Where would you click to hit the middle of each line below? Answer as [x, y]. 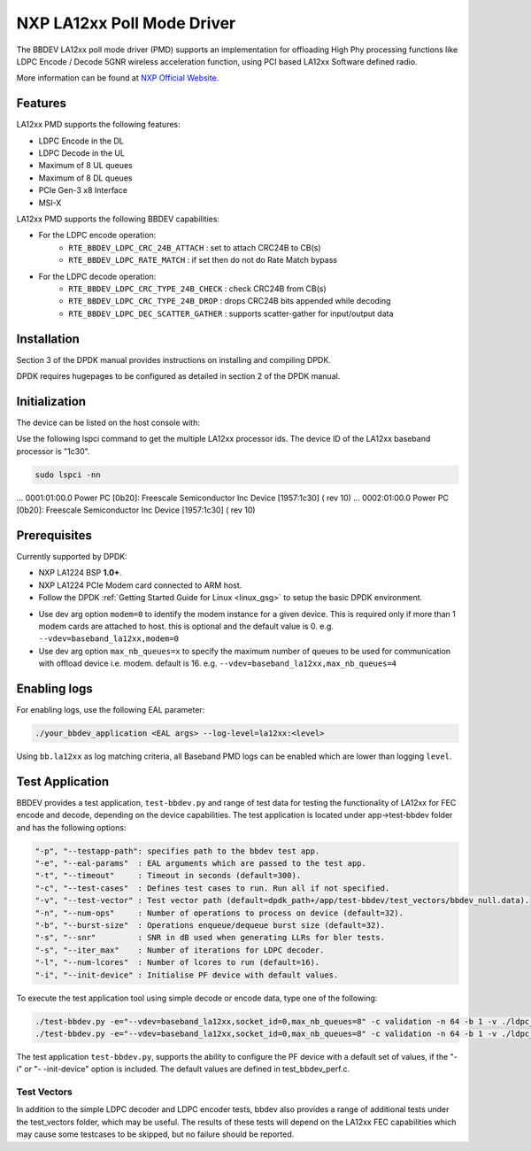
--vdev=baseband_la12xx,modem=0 [108, 639]
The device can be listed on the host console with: [108, 422]
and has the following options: [71, 827]
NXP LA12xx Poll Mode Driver [126, 23]
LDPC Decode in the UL [82, 153]
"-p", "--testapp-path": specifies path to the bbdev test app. [177, 851]
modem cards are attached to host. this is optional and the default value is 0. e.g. [186, 626]
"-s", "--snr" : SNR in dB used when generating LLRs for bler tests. [210, 938]
